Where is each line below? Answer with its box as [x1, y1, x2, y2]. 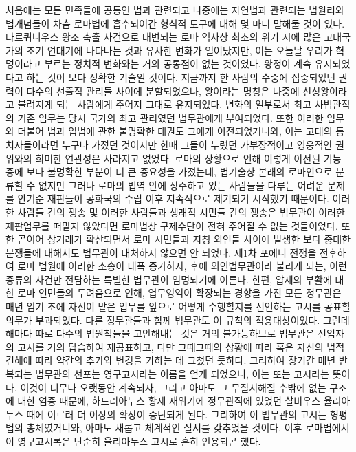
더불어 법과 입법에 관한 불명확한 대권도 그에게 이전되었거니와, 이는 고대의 [17, 124, 333, 138]
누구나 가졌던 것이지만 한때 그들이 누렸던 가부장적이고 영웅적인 [61, 137, 333, 151]
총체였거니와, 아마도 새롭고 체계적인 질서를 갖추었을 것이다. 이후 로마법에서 [26, 420, 350, 435]
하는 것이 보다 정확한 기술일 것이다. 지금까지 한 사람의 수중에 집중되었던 [26, 69, 336, 84]
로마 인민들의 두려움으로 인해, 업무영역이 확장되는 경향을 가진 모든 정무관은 [17, 286, 342, 300]
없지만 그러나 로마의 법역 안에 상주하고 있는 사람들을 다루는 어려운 [38, 177, 324, 192]
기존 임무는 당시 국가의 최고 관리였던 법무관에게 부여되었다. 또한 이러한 [17, 110, 324, 125]
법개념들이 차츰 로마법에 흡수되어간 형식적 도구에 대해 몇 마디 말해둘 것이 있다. [5, 16, 345, 30]
